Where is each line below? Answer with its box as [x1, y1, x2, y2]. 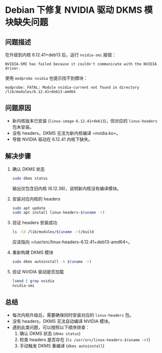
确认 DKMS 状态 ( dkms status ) [19, 330, 81, 336]
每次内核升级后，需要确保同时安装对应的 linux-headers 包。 [12, 312, 134, 318]
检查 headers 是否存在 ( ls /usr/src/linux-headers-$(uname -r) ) [19, 336, 151, 342]
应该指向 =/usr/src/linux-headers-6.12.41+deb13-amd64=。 [12, 239, 133, 245]
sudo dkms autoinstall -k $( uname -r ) [12, 259, 92, 265]
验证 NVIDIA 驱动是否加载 [12, 269, 64, 274]
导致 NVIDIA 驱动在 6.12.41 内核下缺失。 [12, 136, 93, 142]
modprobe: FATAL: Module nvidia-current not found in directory [5, 85, 139, 90]
